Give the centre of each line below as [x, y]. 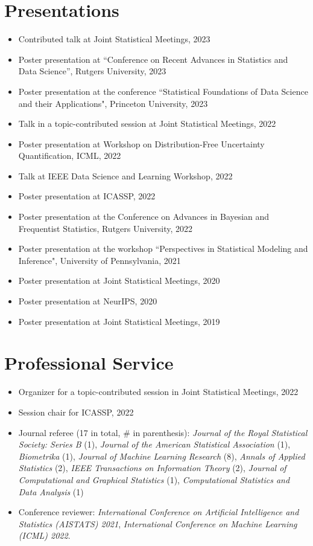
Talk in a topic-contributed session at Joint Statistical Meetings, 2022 [147, 124]
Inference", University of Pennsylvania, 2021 [100, 260]
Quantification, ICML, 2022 [70, 156]
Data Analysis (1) [51, 491]
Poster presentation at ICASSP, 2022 [87, 196]
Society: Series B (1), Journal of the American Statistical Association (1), [154, 444]
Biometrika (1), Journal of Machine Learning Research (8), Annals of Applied [162, 456]
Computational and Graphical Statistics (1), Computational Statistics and [154, 479]
